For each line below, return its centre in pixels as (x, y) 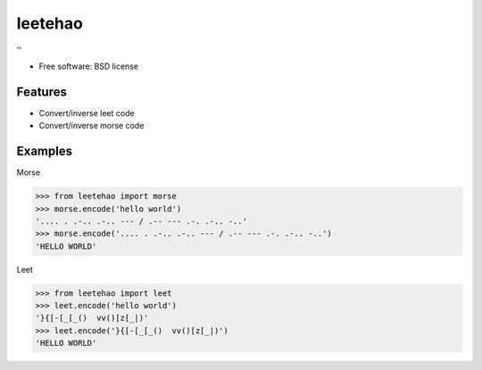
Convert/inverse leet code (87, 113)
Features (42, 92)
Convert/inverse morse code (91, 126)
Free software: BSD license (88, 66)
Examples (45, 151)
